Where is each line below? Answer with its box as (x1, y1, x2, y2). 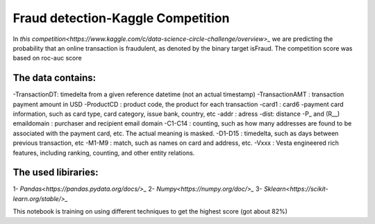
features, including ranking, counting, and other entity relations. (12, 148, 195, 157)
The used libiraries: (12, 166, 99, 178)
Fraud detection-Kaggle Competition (12, 10, 230, 26)
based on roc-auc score (12, 54, 83, 62)
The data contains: (12, 72, 97, 84)
